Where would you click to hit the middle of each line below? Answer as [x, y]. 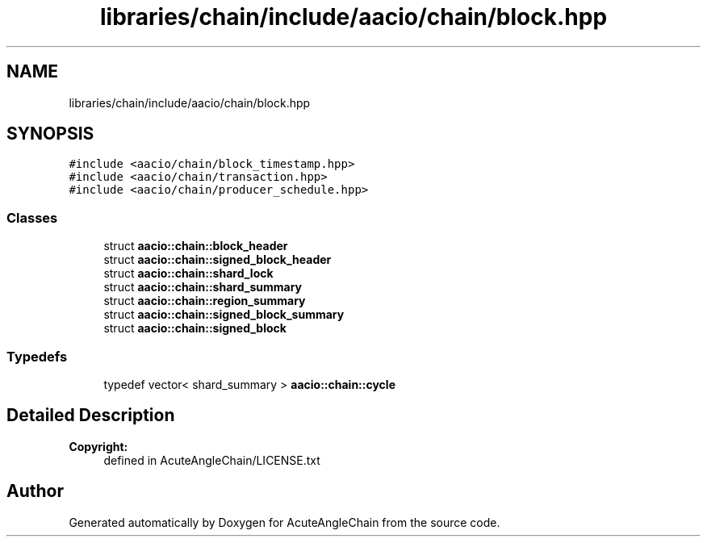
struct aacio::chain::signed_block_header [218, 260]
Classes [32, 217]
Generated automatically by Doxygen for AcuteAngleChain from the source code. [284, 522]
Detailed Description [91, 416]
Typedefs [37, 356]
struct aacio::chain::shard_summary [203, 287]
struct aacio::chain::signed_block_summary [224, 315]
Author [35, 491]
